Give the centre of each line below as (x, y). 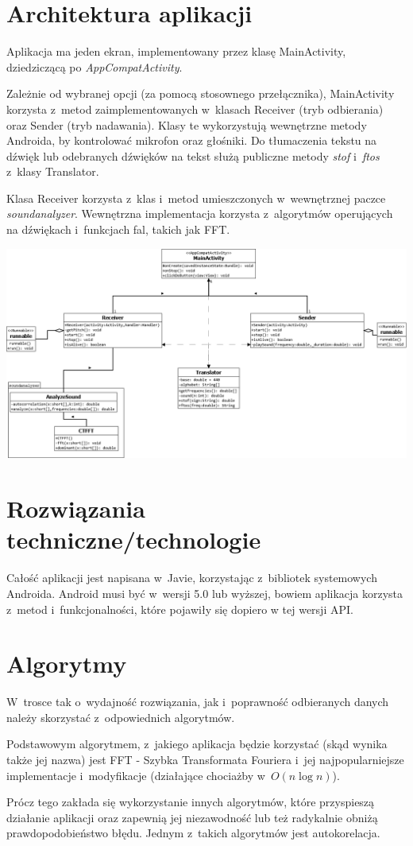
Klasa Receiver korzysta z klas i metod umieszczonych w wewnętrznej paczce (196, 198)
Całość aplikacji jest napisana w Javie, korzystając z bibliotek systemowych (192, 578)
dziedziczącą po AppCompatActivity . (95, 66)
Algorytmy (67, 664)
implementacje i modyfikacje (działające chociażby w (136, 775)
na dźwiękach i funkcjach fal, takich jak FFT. (118, 229)
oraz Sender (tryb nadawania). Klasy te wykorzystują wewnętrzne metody (187, 124)
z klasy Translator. (53, 171)
